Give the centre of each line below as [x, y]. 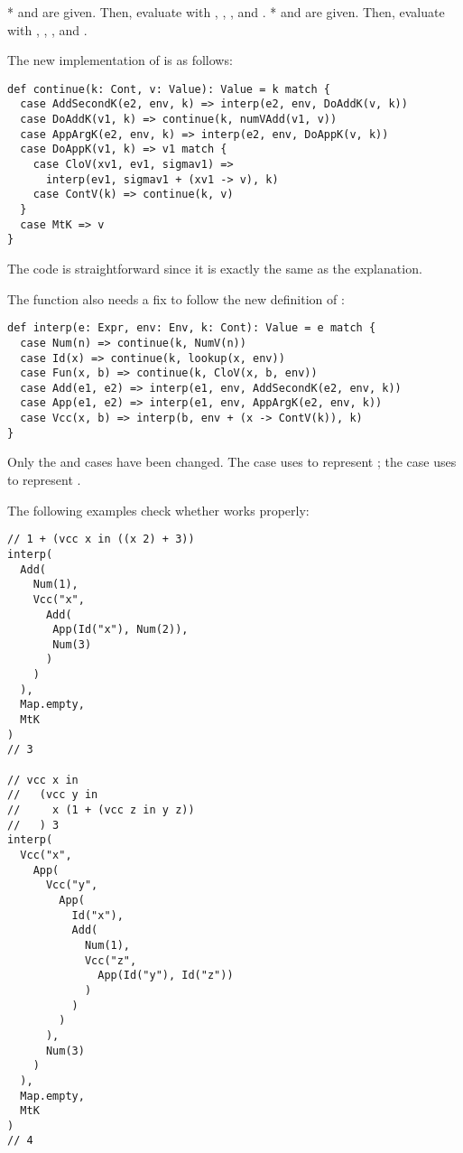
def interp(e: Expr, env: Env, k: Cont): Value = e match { [192, 328]
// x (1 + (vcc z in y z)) [101, 810]
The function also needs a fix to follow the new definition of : [176, 298]
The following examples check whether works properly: [158, 510]
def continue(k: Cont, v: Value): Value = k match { [169, 89]
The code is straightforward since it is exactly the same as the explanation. [215, 268]
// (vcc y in [53, 795]
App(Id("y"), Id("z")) [166, 976]
